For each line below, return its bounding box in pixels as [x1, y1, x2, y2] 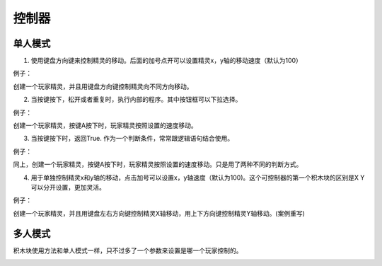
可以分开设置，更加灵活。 [30, 183, 105, 191]
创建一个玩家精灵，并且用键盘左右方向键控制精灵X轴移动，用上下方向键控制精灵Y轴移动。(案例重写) [13, 209, 306, 217]
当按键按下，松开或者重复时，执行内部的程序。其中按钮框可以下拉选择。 [30, 96, 242, 104]
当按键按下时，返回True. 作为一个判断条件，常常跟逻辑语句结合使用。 [30, 134, 233, 143]
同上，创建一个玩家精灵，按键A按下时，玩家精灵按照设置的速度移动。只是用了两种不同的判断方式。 [13, 160, 303, 169]
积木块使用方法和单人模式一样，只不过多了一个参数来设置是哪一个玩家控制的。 [13, 246, 243, 255]
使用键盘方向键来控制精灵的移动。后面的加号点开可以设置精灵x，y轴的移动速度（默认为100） [30, 57, 302, 65]
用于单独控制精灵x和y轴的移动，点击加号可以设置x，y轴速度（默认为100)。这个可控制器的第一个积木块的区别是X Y [30, 173, 365, 182]
